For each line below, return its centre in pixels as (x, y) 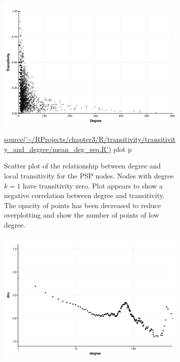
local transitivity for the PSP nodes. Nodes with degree (89, 176)
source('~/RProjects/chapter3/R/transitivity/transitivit (90, 139)
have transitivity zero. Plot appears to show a (93, 185)
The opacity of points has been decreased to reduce (82, 205)
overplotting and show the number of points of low (81, 215)
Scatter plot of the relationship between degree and (82, 166)
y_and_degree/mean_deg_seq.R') (58, 149)
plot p (122, 149)
